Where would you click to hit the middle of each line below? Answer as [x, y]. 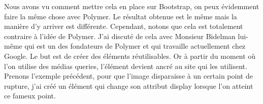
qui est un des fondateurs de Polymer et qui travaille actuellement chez [135, 46]
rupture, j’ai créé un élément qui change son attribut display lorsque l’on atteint [129, 85]
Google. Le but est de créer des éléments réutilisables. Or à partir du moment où [130, 56]
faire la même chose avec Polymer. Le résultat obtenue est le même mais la [121, 16]
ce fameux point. [30, 96]
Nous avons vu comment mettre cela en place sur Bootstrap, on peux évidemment [132, 6]
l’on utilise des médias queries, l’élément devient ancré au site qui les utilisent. [126, 66]
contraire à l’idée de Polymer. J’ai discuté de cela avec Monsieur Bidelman [120, 36]
